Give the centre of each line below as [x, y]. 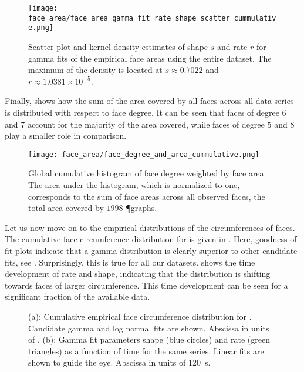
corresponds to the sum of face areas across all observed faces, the [147, 196]
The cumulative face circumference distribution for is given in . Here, [129, 239]
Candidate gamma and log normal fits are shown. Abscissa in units [149, 328]
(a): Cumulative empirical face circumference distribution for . [140, 316]
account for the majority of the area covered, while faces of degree [146, 124]
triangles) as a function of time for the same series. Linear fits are [146, 351]
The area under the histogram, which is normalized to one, [134, 184]
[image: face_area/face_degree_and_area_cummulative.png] [144, 154]
